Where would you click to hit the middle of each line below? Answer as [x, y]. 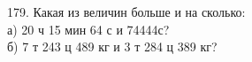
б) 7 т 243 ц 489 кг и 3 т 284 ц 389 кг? [112, 46]
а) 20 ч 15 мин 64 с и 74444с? [88, 29]
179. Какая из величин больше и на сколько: [126, 12]
